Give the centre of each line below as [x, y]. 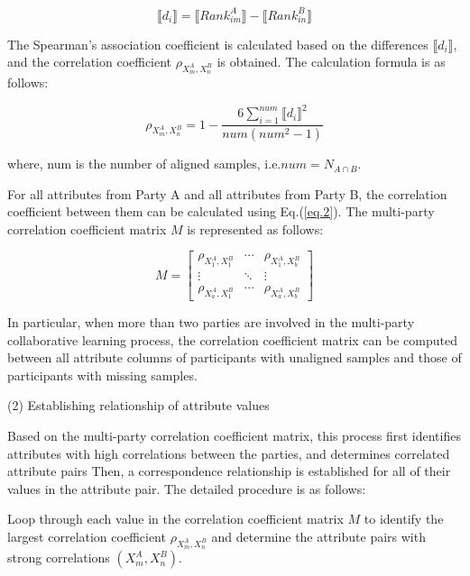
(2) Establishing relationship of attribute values [138, 405]
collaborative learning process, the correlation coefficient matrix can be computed [232, 339]
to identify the [404, 519]
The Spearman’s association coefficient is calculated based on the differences [218, 44]
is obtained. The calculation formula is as [331, 62]
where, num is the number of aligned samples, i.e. [144, 164]
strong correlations [59, 558]
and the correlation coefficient [90, 62]
